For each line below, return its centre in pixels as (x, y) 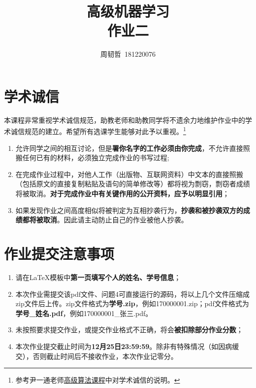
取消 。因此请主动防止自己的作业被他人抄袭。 (115, 220)
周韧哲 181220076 (128, 54)
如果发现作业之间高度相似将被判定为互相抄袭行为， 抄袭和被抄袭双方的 (129, 210)
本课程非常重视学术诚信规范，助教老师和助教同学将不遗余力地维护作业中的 (125, 120)
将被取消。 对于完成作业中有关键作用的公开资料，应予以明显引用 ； (122, 194)
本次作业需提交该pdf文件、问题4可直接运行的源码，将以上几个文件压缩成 (133, 294)
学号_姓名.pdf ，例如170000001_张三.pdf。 (84, 313)
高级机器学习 (128, 11)
